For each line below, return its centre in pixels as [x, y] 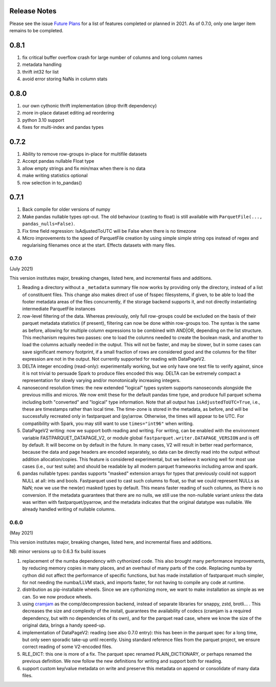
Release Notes [33, 11]
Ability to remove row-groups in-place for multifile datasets [85, 154]
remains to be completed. [36, 30]
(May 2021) [21, 533]
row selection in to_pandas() [52, 183]
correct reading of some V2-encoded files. [67, 647]
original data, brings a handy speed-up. [64, 625]
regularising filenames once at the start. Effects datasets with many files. [99, 245]
